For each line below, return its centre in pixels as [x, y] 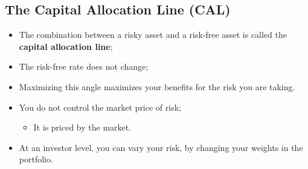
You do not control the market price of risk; [100, 107]
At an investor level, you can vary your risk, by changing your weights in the [161, 147]
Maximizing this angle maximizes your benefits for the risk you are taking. [157, 86]
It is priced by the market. [82, 127]
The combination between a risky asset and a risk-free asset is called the [153, 35]
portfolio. [36, 159]
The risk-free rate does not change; [84, 66]
